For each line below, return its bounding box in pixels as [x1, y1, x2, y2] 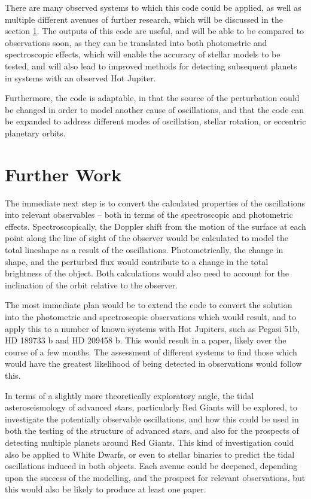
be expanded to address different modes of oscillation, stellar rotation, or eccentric [5, 115, 306, 127]
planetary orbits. [5, 126, 66, 139]
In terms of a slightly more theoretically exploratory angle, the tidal [5, 389, 254, 401]
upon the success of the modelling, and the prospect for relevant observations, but [5, 471, 306, 483]
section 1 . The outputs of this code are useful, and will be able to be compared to [5, 25, 304, 37]
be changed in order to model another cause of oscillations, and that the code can [5, 103, 304, 115]
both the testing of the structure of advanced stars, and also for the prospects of [5, 424, 299, 437]
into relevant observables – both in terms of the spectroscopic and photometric [5, 208, 293, 221]
